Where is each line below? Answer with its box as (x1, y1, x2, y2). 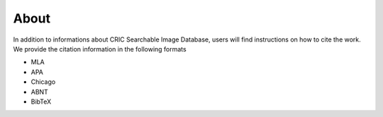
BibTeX (30, 97, 52, 106)
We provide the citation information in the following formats (13, 44, 187, 53)
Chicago (30, 78, 56, 86)
